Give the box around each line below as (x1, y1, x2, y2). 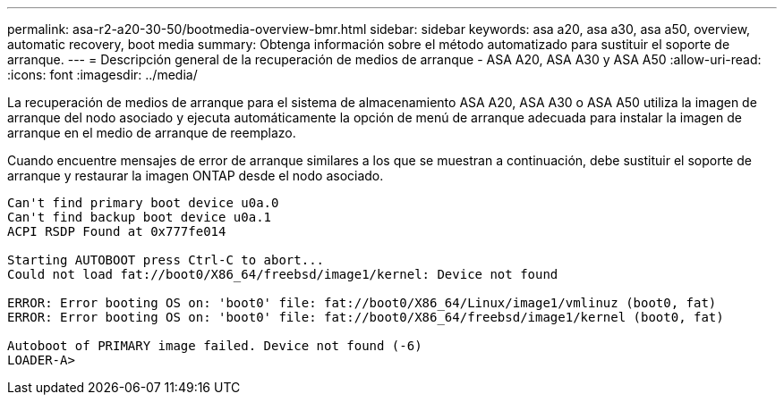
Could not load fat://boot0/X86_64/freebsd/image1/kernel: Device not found (7, 267, 558, 281)
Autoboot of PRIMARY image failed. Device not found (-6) (7, 339, 422, 353)
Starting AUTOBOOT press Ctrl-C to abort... (7, 253, 325, 267)
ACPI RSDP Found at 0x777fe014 (7, 224, 226, 239)
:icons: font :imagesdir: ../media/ (7, 67, 198, 82)
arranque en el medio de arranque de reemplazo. (7, 125, 296, 140)
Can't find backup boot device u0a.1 (7, 210, 272, 224)
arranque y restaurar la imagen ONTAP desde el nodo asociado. (7, 168, 384, 183)
